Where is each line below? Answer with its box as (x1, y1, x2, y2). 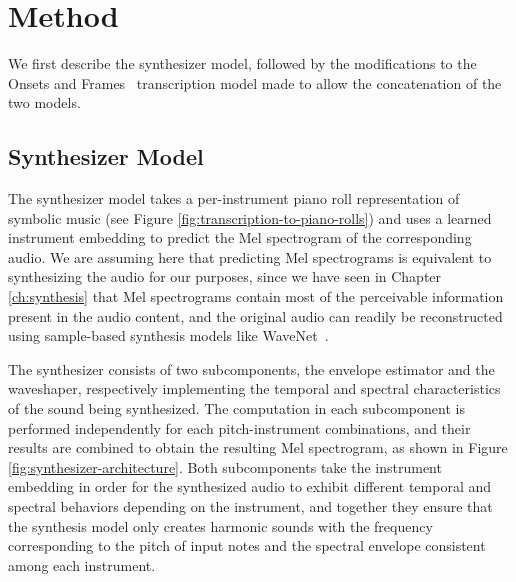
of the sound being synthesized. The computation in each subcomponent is (8, 398, 465, 419)
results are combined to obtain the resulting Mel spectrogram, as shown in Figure (8, 437, 508, 458)
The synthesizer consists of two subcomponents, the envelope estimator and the (8, 358, 495, 379)
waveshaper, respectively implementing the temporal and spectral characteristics (8, 378, 501, 399)
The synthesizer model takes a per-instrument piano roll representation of (8, 188, 460, 209)
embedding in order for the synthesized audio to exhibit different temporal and (8, 476, 491, 497)
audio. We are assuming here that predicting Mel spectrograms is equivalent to (8, 246, 492, 267)
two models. (8, 92, 81, 113)
